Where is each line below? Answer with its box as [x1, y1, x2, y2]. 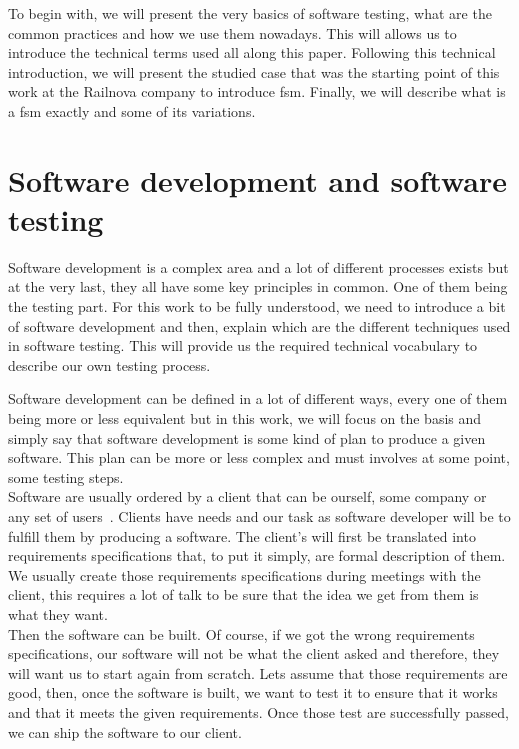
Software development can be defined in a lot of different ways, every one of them [8, 388, 508, 409]
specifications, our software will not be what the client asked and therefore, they [8, 643, 500, 664]
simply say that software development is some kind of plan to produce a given [8, 427, 486, 448]
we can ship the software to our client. [8, 721, 242, 742]
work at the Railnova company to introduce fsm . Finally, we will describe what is [8, 81, 506, 102]
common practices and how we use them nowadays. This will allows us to [8, 22, 457, 43]
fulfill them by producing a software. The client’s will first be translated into [8, 525, 476, 546]
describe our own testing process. [8, 354, 211, 375]
